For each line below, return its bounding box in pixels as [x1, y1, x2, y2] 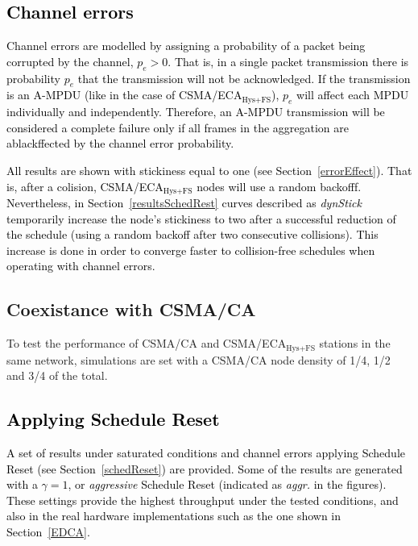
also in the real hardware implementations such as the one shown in [6, 507, 341, 524]
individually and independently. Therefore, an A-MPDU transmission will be [6, 103, 385, 120]
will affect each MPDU [296, 86, 409, 103]
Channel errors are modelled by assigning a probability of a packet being [6, 37, 366, 54]
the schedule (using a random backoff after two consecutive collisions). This [6, 226, 379, 243]
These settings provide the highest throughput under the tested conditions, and [6, 491, 399, 508]
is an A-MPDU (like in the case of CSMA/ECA [6, 86, 242, 103]
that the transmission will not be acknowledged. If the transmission [77, 69, 411, 86]
